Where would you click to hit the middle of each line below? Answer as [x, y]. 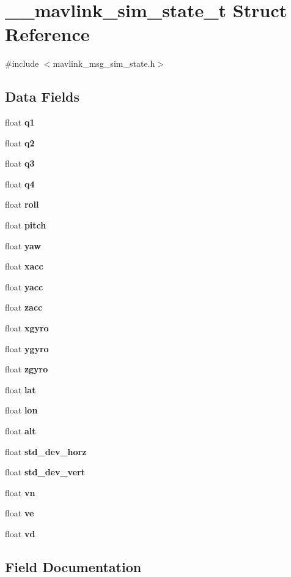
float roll [22, 204]
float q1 [20, 122]
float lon [21, 410]
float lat [20, 389]
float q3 [20, 163]
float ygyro [27, 348]
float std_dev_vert [45, 472]
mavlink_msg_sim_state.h [104, 63]
